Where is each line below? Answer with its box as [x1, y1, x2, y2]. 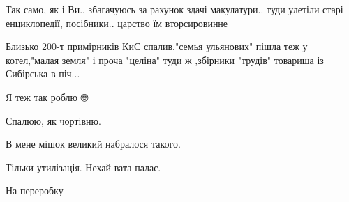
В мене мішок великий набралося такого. [6, 137, 181, 151]
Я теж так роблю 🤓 [6, 89, 89, 104]
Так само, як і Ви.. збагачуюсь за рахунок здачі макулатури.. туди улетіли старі [6, 2, 343, 16]
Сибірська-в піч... [6, 66, 80, 81]
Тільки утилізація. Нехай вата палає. [6, 160, 161, 174]
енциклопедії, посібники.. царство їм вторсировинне [6, 15, 228, 30]
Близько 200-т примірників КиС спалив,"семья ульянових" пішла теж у [6, 39, 308, 54]
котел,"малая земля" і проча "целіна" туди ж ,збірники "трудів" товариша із [6, 52, 324, 67]
